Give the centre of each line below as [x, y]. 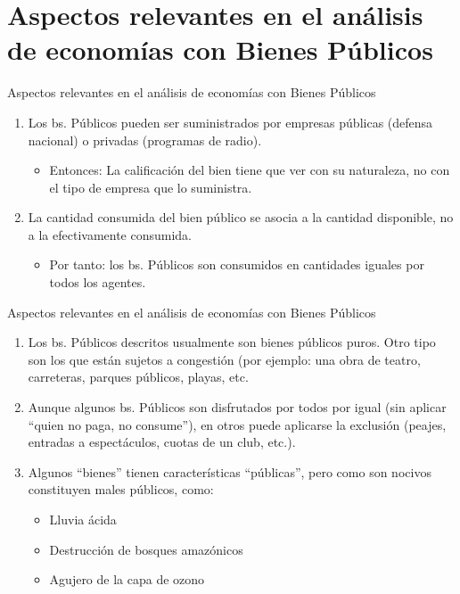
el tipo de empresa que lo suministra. [151, 187]
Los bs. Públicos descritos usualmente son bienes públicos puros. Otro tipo [232, 342]
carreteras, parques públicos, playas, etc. [138, 377]
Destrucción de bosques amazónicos [146, 549]
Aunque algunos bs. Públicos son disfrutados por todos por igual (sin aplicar [237, 407]
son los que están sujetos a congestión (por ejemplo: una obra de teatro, [224, 359]
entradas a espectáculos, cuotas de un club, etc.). [162, 442]
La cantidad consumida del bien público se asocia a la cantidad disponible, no [241, 217]
